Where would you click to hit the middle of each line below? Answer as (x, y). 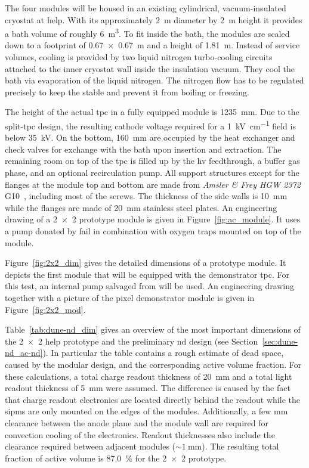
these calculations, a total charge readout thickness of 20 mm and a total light (149, 376)
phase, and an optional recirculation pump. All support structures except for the (152, 173)
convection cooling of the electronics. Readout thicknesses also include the (140, 434)
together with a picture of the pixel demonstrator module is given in (130, 297)
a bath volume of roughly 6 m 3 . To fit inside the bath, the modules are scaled (147, 32)
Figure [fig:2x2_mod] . (45, 309)
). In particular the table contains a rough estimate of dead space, (163, 353)
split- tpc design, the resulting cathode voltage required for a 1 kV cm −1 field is (150, 125)
